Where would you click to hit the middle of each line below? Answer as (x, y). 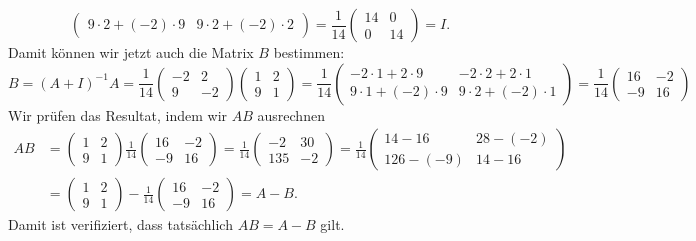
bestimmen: (309, 52)
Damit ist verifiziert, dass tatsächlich (120, 224)
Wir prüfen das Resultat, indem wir (118, 114)
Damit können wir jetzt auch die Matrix (131, 52)
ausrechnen (291, 114)
